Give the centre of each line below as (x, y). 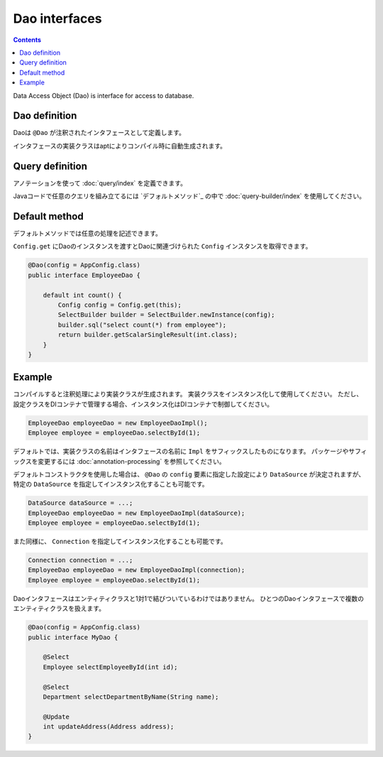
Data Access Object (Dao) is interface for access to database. (104, 95)
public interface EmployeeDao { (84, 275)
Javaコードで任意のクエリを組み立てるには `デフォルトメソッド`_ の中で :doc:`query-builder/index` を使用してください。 (189, 196)
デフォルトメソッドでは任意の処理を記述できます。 (88, 233)
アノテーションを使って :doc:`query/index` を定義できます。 (100, 183)
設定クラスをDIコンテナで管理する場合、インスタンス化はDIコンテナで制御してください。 (143, 404)
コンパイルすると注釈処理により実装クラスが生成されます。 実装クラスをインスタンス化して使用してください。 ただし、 (188, 394)
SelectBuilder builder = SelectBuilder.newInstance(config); (166, 315)
